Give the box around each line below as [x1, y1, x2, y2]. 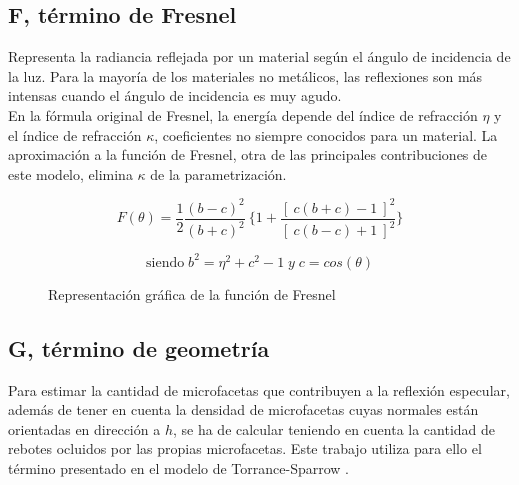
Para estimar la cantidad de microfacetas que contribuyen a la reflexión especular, [8, 379, 510, 400]
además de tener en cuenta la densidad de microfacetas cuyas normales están [8, 399, 479, 420]
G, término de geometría [8, 332, 270, 363]
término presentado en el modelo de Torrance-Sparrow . [8, 457, 349, 478]
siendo [146, 255, 185, 270]
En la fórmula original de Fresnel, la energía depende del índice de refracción [8, 104, 478, 125]
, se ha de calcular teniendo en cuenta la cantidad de [172, 418, 496, 439]
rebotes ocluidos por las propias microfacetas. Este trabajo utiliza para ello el [8, 438, 482, 459]
